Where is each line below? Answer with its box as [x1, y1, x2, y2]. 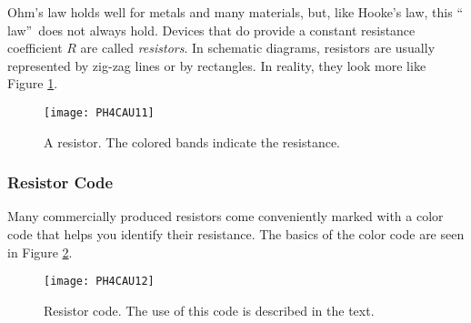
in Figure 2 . [7, 242, 73, 261]
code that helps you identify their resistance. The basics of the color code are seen [7, 225, 465, 244]
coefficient [7, 38, 63, 57]
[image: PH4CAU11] [44, 106, 155, 119]
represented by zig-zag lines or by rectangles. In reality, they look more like [7, 56, 426, 75]
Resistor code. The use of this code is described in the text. [44, 300, 375, 319]
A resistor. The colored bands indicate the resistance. [44, 132, 341, 151]
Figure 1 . [7, 74, 58, 93]
